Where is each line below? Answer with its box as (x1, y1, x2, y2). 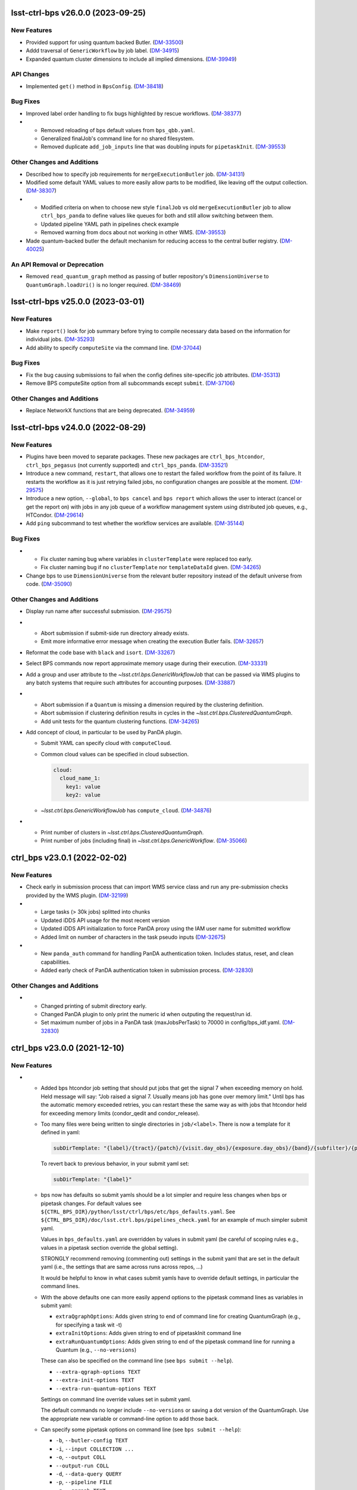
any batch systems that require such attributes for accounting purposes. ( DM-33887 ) (26, 679, 236, 687)
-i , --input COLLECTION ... (55, 1445, 134, 1452)
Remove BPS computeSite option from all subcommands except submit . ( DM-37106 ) (26, 380, 235, 387)
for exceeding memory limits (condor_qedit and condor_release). (40, 1109, 200, 1117)
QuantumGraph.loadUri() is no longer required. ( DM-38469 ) (26, 281, 181, 288)
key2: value (65, 791, 101, 798)
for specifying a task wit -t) (55, 1321, 122, 1328)
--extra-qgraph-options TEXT (55, 1368, 141, 1375)
